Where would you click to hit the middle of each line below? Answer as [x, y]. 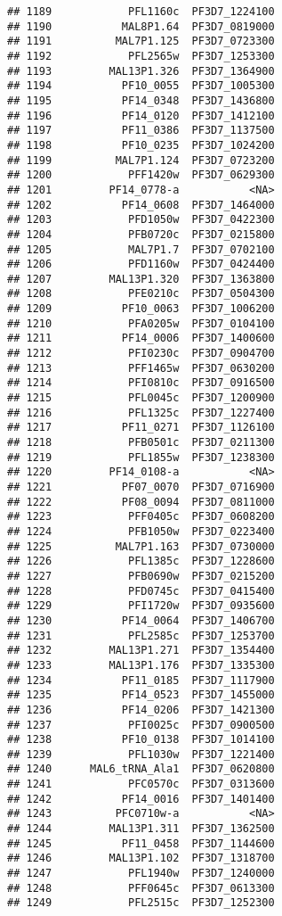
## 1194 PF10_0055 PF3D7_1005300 [141, 86]
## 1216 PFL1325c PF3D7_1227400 [141, 413]
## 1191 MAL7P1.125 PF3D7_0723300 [141, 41]
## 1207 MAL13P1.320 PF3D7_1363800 [141, 279]
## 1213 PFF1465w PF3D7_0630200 [141, 368]
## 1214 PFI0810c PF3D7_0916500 [141, 383]
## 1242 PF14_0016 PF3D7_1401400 [141, 799]
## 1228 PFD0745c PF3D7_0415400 [141, 591]
